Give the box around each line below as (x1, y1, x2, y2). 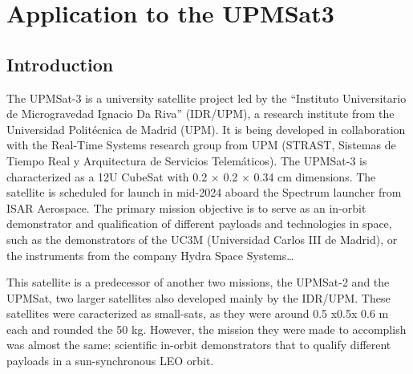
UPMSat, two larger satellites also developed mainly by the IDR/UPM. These (6, 289, 391, 306)
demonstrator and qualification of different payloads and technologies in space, (6, 215, 392, 232)
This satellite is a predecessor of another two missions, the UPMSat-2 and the (6, 274, 390, 291)
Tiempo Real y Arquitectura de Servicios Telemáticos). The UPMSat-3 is (6, 152, 367, 169)
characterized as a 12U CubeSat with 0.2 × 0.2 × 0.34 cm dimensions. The (6, 168, 376, 185)
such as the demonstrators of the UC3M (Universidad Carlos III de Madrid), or (6, 230, 398, 247)
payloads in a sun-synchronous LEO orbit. (6, 352, 214, 369)
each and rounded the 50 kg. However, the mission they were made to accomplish (6, 320, 407, 337)
